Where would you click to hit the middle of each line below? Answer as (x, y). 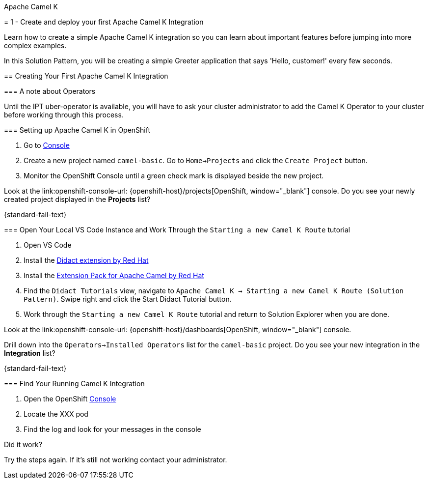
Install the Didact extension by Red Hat (86, 260)
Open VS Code (48, 245)
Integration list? (30, 353)
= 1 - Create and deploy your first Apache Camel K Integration (104, 22)
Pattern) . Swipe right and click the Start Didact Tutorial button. (128, 299)
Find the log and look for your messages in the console (112, 429)
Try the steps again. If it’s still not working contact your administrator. (116, 460)
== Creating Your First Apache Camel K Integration (86, 76)
